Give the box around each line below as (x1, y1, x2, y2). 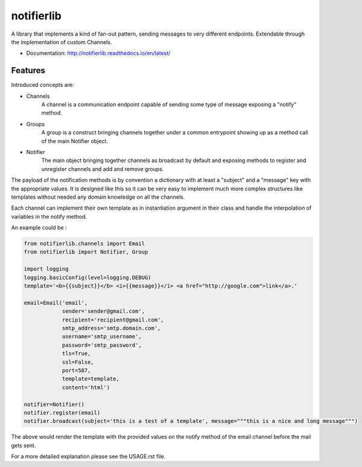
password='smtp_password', (62, 341, 142, 349)
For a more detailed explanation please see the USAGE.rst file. (11, 453, 166, 460)
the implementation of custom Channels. (11, 38, 112, 45)
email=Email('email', (24, 299, 88, 306)
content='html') (62, 384, 110, 391)
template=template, (62, 375, 120, 382)
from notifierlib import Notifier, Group (24, 248, 148, 256)
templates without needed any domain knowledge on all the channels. (11, 193, 185, 201)
